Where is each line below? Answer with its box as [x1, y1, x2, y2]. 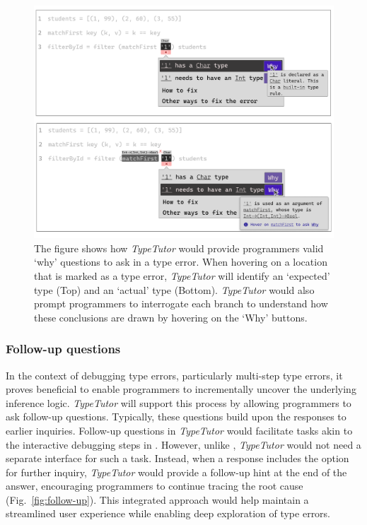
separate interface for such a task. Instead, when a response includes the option [6, 451, 349, 466]
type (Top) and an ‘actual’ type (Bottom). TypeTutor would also [34, 282, 315, 297]
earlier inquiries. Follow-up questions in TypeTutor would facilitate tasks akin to [6, 423, 353, 437]
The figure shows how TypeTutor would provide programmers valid [34, 240, 324, 255]
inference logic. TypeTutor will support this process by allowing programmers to [6, 395, 351, 410]
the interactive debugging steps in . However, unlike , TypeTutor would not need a [6, 437, 361, 452]
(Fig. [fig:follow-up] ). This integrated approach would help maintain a [6, 492, 309, 507]
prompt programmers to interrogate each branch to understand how [34, 296, 328, 311]
